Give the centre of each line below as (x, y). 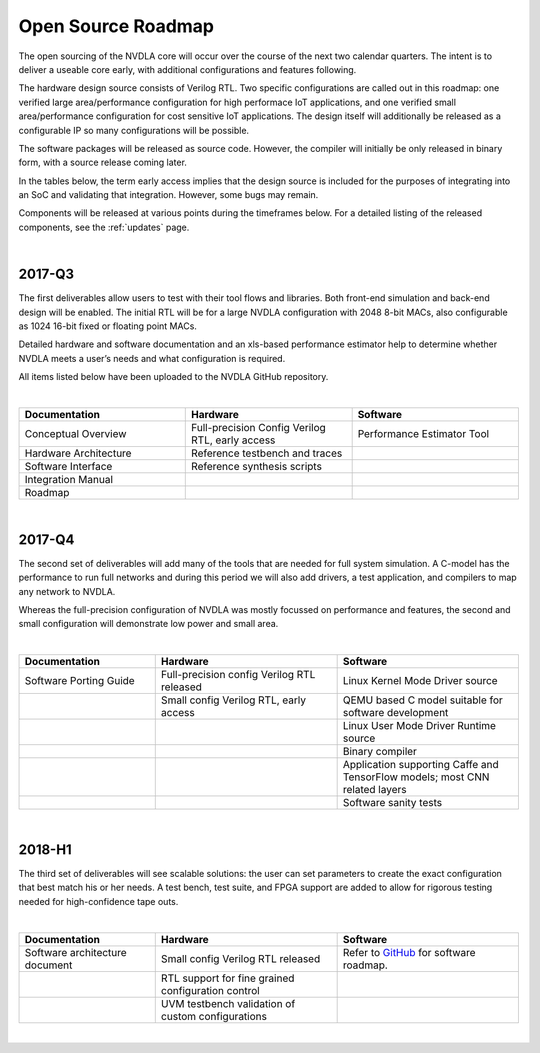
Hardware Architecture (78, 453)
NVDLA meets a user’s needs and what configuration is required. (152, 358)
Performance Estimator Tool (423, 433)
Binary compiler (379, 752)
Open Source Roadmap (116, 26)
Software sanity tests (392, 803)
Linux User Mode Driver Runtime (419, 726)
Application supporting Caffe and (420, 765)
